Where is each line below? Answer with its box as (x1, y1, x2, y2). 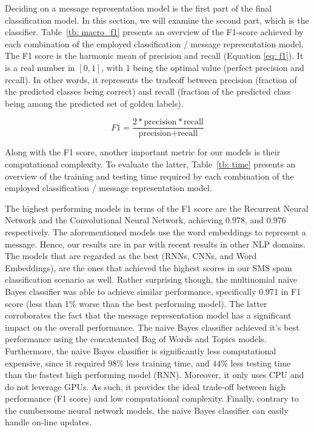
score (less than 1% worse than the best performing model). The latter (5, 297, 267, 309)
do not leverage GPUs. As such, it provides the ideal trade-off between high (5, 380, 286, 393)
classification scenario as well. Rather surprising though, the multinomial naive (5, 273, 298, 286)
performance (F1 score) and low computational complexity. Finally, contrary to (5, 392, 299, 405)
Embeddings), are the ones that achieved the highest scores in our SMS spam (5, 261, 292, 274)
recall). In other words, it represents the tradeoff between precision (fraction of (5, 73, 297, 86)
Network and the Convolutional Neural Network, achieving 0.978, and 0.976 (5, 214, 286, 226)
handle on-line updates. (5, 416, 92, 428)
